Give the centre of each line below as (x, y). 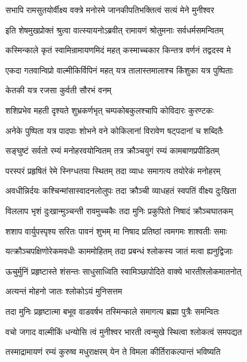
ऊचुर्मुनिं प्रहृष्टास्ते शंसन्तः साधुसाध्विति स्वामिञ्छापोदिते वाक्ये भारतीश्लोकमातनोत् (123, 271)
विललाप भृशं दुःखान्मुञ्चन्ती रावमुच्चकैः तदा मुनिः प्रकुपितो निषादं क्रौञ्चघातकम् (119, 210)
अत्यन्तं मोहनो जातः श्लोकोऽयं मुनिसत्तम (64, 291)
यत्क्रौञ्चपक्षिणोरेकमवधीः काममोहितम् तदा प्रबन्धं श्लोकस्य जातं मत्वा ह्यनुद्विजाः (119, 251)
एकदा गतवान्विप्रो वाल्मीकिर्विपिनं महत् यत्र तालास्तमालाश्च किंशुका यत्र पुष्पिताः (119, 70)
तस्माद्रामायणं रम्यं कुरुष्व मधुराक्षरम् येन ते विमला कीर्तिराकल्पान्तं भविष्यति (113, 352)
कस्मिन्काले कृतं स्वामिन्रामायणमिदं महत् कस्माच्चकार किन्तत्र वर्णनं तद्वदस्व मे (118, 50)
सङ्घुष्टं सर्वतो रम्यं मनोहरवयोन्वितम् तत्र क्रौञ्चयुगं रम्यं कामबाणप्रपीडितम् (112, 150)
